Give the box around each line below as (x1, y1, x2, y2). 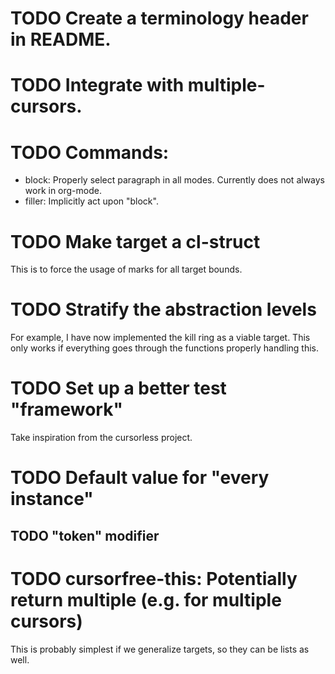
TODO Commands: (10, 141, 170, 164)
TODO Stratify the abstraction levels (10, 298, 317, 321)
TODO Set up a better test (10, 377, 227, 400)
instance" (10, 488, 94, 511)
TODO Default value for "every (10, 467, 270, 489)
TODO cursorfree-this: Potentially (10, 567, 298, 590)
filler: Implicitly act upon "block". (24, 195, 159, 207)
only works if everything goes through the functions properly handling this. (10, 342, 320, 354)
